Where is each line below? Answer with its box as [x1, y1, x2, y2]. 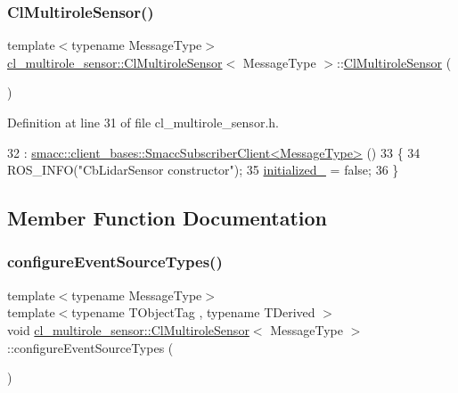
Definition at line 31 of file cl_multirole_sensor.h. [7, 113, 279, 131]
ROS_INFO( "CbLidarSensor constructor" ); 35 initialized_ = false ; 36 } [7, 160, 399, 179]
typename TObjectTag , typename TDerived [71, 303, 315, 322]
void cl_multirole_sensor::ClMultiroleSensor [7, 320, 249, 339]
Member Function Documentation [7, 204, 328, 232]
